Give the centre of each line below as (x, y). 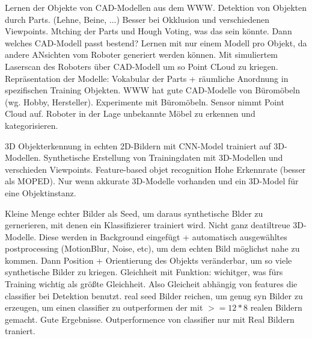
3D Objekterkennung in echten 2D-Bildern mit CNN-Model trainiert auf (138, 145)
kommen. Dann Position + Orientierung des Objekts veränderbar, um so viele (148, 260)
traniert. (20, 331)
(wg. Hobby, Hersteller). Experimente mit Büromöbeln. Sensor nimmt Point (145, 101)
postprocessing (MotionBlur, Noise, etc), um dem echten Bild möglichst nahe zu (152, 248)
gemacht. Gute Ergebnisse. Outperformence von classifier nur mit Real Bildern (150, 319)
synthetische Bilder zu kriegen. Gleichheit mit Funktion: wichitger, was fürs (144, 272)
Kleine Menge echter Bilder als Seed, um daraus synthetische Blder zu (134, 213)
